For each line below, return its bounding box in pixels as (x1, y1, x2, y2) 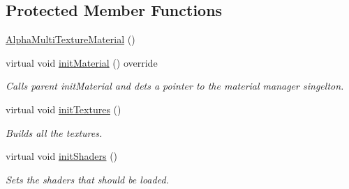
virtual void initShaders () (6, 149, 118, 163)
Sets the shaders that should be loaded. (6, 172, 169, 186)
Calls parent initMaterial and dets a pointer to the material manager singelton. (6, 79, 344, 93)
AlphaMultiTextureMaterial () (6, 32, 135, 47)
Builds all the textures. (6, 125, 103, 140)
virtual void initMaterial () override (6, 55, 158, 69)
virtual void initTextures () (6, 101, 121, 116)
